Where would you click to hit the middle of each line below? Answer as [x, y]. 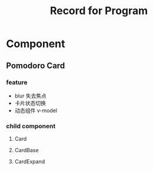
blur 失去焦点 [31, 96]
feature [17, 82]
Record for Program [99, 11]
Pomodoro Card [36, 66]
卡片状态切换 [30, 103]
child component [31, 126]
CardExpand [30, 162]
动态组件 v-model [36, 110]
